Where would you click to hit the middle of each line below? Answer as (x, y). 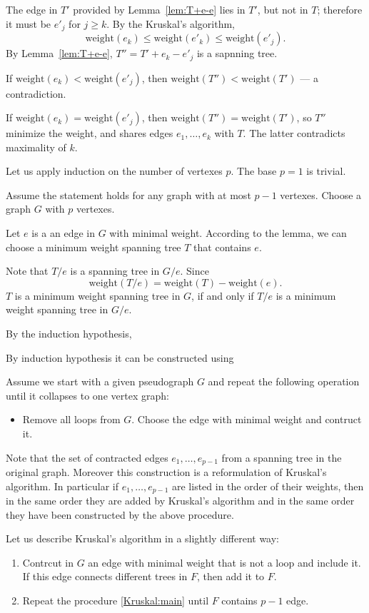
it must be (29, 23)
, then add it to (231, 576)
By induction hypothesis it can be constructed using (120, 357)
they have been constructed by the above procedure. (120, 514)
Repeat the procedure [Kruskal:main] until (116, 601)
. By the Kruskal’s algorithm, (171, 23)
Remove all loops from (71, 419)
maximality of (36, 147)
